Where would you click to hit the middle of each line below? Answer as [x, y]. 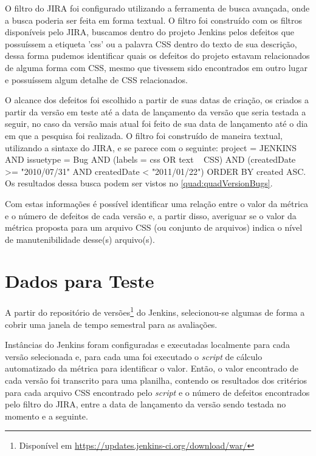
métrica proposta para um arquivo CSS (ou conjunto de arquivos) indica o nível [154, 227]
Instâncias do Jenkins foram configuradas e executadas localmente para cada [147, 345]
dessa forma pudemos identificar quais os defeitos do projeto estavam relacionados [157, 56]
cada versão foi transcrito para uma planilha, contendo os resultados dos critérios [156, 380]
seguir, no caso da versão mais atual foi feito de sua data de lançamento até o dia [156, 124]
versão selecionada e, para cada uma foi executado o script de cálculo [134, 356]
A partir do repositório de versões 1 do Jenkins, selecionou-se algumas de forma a [155, 311]
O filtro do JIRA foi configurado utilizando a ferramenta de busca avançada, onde [157, 8]
